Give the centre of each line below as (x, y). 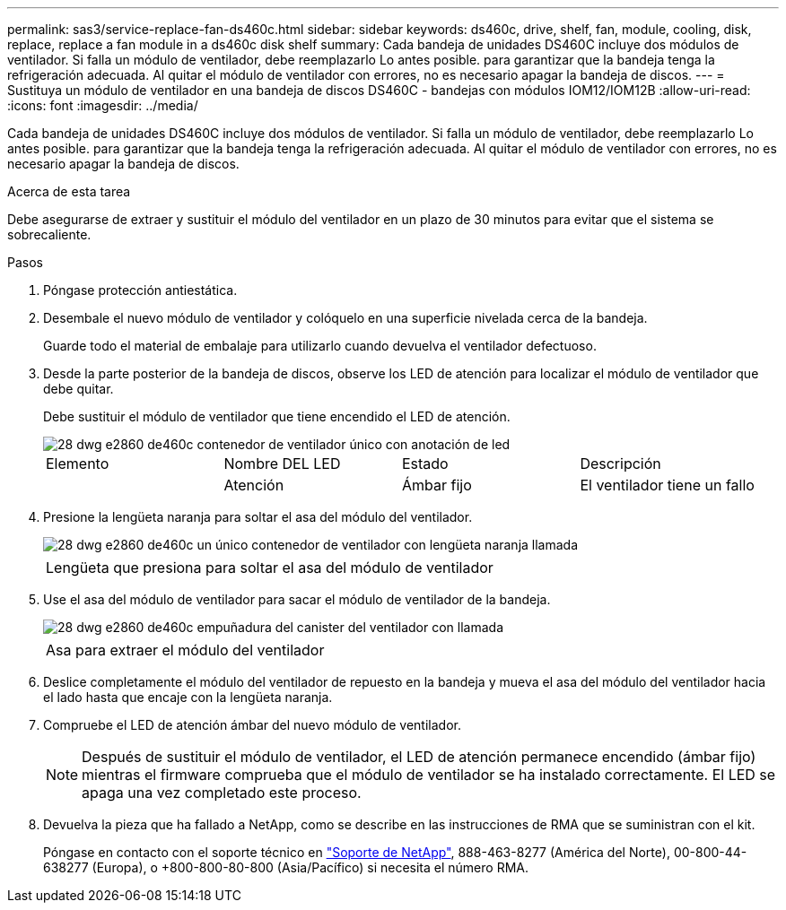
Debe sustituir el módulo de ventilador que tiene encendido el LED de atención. (277, 416)
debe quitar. (79, 389)
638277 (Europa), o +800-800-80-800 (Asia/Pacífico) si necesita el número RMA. (286, 867)
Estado (425, 464)
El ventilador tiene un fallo (667, 485)
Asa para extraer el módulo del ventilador (185, 650)
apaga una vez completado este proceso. (222, 793)
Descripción (620, 464)
